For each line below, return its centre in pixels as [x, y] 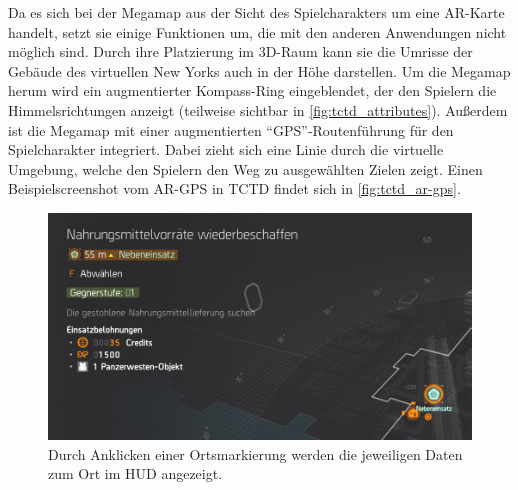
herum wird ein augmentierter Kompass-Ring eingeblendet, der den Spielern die [252, 90]
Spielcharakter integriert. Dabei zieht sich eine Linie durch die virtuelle [226, 149]
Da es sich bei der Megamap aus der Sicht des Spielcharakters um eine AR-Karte [256, 12]
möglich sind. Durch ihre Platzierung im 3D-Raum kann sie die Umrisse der [240, 51]
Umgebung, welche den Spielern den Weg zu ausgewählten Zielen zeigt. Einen [245, 168]
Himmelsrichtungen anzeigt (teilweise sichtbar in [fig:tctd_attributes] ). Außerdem [258, 109]
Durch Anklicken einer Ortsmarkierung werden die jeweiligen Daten [255, 453]
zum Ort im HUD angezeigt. [135, 473]
